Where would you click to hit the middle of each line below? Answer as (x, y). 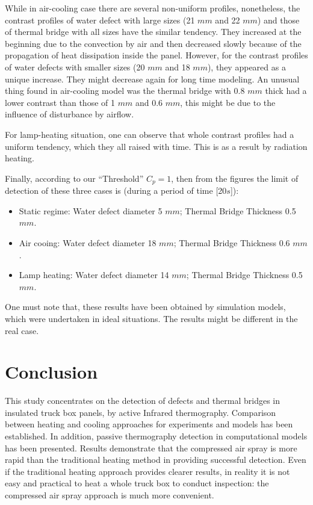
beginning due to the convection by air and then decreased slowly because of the (153, 43)
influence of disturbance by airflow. (70, 114)
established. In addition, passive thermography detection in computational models (156, 436)
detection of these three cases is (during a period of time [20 (116, 191)
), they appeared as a (246, 67)
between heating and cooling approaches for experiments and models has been (149, 424)
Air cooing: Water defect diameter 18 (88, 242)
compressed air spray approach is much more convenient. (110, 494)
